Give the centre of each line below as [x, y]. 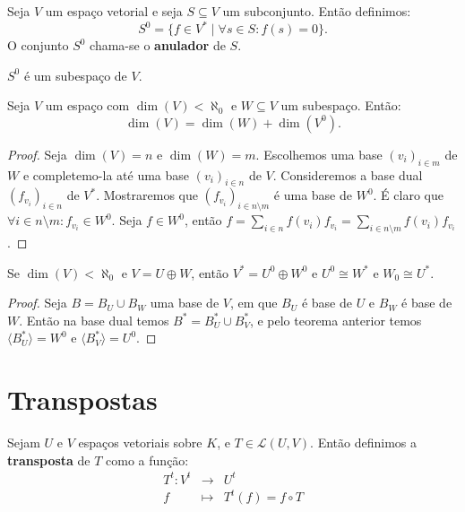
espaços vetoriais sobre [140, 443]
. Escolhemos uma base [319, 154]
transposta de [49, 460]
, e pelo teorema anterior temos [336, 320]
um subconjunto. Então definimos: [317, 11]
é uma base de [313, 195]
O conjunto [38, 45]
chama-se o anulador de [158, 45]
